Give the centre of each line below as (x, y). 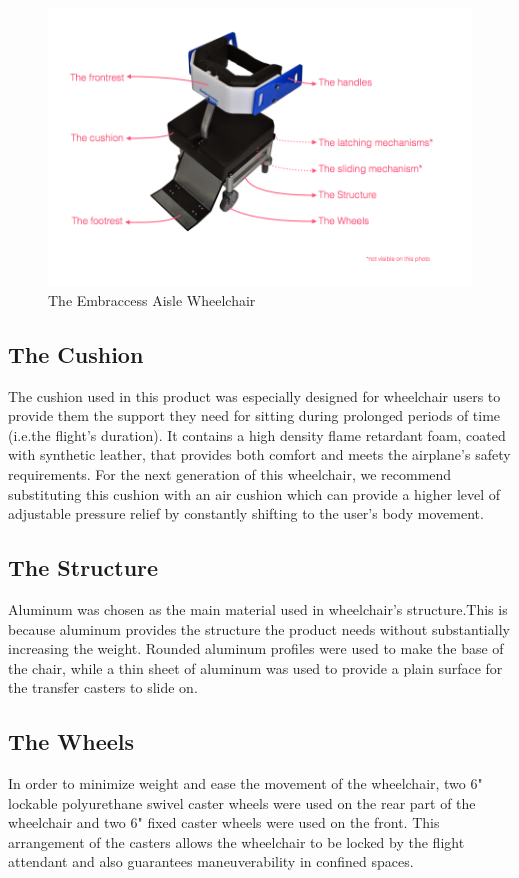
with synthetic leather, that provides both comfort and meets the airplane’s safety (259, 454)
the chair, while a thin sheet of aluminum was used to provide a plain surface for (255, 667)
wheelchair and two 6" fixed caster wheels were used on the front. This (224, 822)
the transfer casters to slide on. (103, 687)
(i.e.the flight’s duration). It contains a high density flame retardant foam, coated (257, 434)
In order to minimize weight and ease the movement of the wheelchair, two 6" (245, 783)
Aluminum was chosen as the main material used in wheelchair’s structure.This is (258, 608)
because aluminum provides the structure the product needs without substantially (259, 628)
